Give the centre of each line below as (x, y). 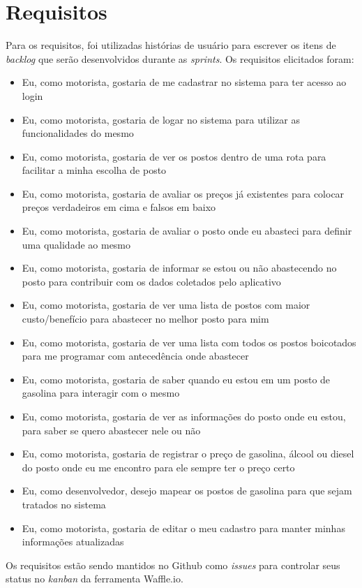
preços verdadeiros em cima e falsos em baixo (119, 207)
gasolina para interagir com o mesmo (101, 393)
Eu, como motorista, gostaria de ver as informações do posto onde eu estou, (184, 416)
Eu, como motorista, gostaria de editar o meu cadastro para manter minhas (183, 528)
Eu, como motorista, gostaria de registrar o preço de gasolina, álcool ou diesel (188, 454)
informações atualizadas (73, 542)
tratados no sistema (64, 504)
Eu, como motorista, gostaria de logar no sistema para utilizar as (161, 119)
